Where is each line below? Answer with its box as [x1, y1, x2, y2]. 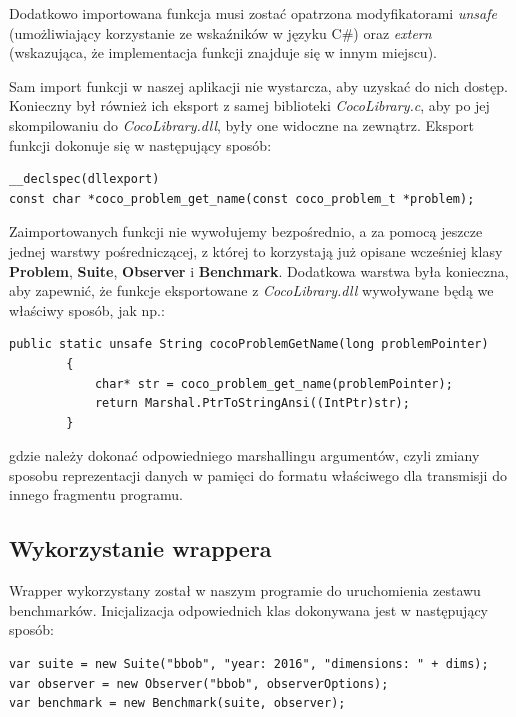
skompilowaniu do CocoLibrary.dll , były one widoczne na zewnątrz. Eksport [9, 114, 475, 135]
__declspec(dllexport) [9, 172, 160, 187]
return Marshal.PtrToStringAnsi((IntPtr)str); [94, 396, 410, 411]
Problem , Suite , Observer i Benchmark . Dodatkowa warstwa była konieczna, [9, 260, 509, 281]
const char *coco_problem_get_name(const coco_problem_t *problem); [9, 191, 475, 206]
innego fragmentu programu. [9, 484, 183, 505]
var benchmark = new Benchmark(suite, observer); [9, 696, 346, 711]
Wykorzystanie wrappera [9, 533, 272, 564]
